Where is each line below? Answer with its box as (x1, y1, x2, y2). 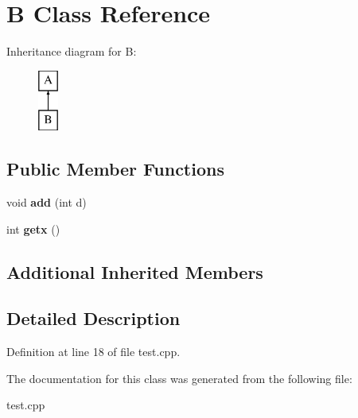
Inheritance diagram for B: (6, 43, 137, 60)
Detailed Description (6, 306, 181, 331)
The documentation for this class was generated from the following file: (6, 370, 352, 386)
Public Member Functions (6, 157, 224, 181)
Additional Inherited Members (6, 259, 263, 284)
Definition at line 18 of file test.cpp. (6, 343, 181, 360)
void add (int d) (6, 194, 87, 211)
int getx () (6, 220, 60, 237)
